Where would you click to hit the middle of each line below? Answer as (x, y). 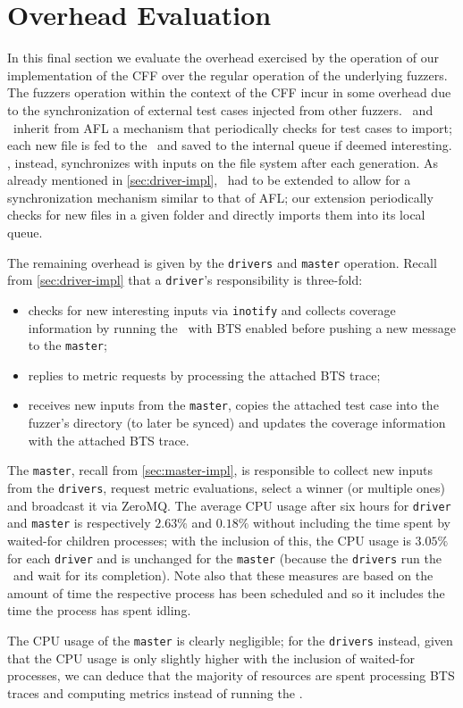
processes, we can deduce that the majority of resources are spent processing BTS (231, 675)
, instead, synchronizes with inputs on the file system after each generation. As (223, 162)
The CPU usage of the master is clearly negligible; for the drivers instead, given (230, 640)
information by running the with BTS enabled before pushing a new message (242, 327)
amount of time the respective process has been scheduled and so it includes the (226, 592)
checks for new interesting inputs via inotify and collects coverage (212, 309)
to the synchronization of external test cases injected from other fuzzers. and (220, 109)
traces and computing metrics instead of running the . (155, 692)
